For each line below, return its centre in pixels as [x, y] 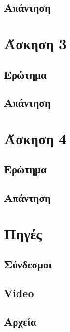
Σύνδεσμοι [28, 264]
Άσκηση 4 [35, 138]
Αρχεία [20, 321]
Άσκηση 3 [35, 43]
